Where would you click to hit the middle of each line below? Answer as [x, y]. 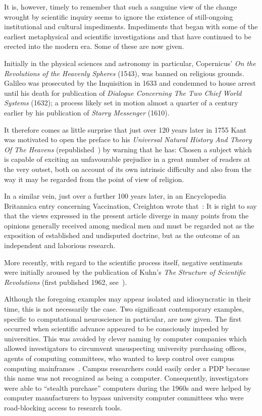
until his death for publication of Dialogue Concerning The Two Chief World [123, 93]
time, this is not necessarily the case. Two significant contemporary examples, [124, 309]
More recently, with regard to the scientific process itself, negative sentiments [123, 262]
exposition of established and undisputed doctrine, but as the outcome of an [122, 235]
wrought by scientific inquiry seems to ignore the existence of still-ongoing [119, 16]
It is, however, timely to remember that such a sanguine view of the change [121, 7]
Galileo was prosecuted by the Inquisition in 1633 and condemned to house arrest [130, 83]
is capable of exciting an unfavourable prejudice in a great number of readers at [127, 159]
